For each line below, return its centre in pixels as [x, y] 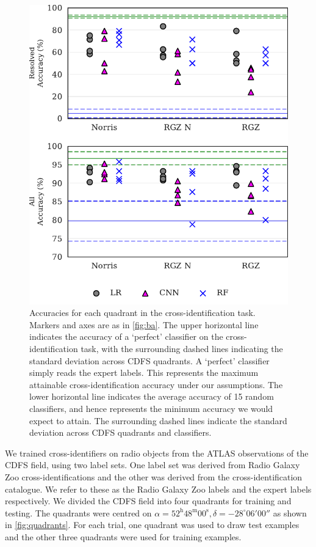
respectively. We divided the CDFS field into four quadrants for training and [148, 501]
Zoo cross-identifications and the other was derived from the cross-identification [154, 477]
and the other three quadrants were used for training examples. [123, 536]
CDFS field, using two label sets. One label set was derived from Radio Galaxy [153, 465]
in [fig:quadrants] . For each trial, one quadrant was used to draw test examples [152, 525]
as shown [290, 512]
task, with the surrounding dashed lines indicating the [182, 349]
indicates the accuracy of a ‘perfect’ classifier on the [126, 336]
